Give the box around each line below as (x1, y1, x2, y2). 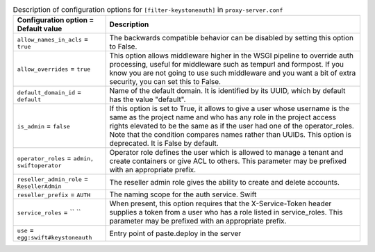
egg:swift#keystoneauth (17, 234, 92, 242)
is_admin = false (17, 121, 71, 131)
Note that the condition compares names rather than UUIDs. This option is (109, 130, 352, 140)
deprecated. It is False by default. (109, 139, 219, 149)
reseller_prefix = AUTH (17, 190, 91, 199)
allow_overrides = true (17, 64, 91, 74)
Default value (17, 24, 62, 34)
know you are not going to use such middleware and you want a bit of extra (109, 68, 356, 78)
